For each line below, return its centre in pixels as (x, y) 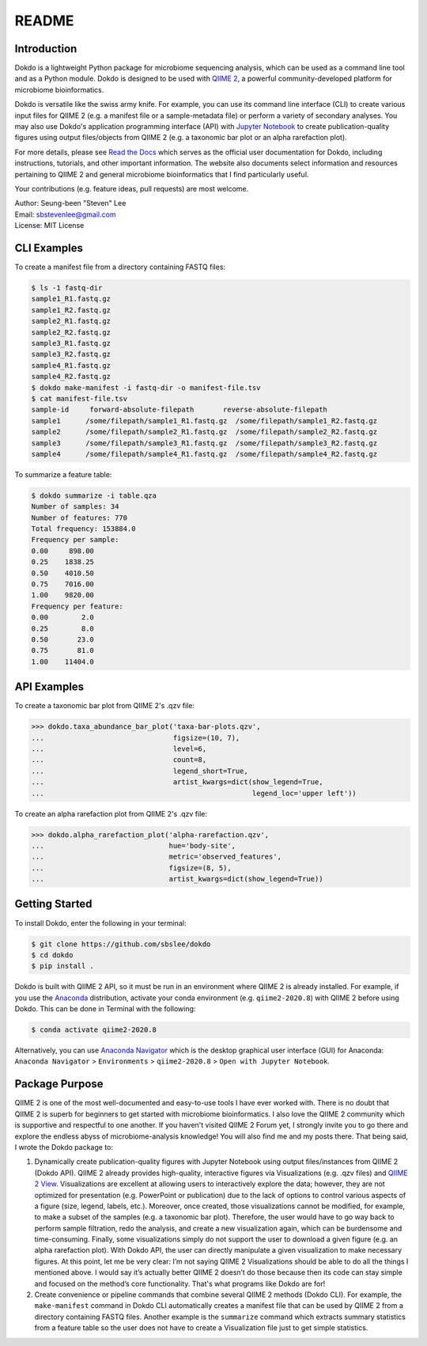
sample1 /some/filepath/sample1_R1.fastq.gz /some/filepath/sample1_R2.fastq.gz (204, 421)
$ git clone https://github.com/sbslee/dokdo (121, 944)
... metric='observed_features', (157, 857)
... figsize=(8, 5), (132, 868)
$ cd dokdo (52, 955)
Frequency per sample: (75, 540)
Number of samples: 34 (75, 507)
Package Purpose (59, 1084)
